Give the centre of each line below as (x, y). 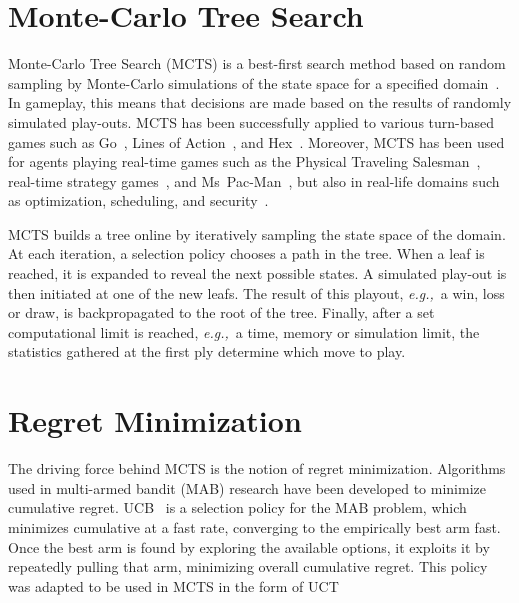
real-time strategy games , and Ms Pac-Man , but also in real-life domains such (254, 180)
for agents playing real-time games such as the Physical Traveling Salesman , (244, 161)
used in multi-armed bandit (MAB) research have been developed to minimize (247, 487)
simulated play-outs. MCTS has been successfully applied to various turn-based (251, 121)
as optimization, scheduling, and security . (138, 200)
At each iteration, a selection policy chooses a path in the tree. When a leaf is (246, 253)
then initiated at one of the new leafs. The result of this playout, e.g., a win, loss (256, 292)
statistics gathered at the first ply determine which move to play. (207, 351)
